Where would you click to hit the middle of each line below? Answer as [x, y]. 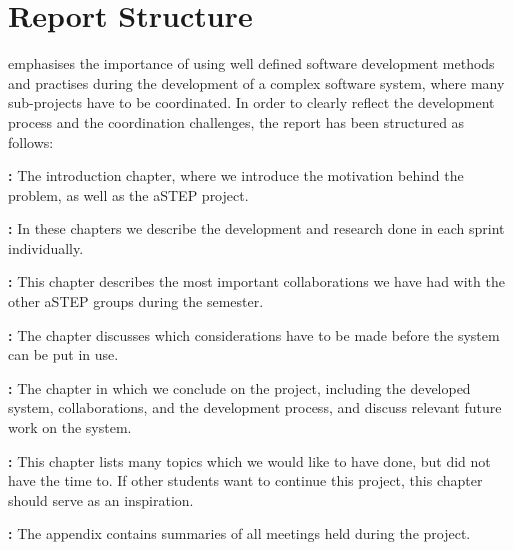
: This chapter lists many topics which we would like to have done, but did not [249, 460]
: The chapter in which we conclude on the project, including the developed [239, 387]
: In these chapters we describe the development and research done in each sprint [256, 228]
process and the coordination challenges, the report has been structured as [236, 121]
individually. [46, 247]
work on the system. [70, 427]
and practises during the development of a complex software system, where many [256, 82]
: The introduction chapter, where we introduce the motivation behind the [236, 175]
